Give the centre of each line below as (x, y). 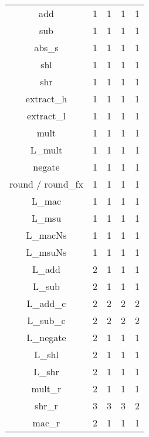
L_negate (46, 337)
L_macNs (46, 235)
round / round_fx (46, 184)
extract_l (46, 116)
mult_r (46, 388)
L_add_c (46, 303)
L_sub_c (46, 320)
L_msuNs (46, 252)
